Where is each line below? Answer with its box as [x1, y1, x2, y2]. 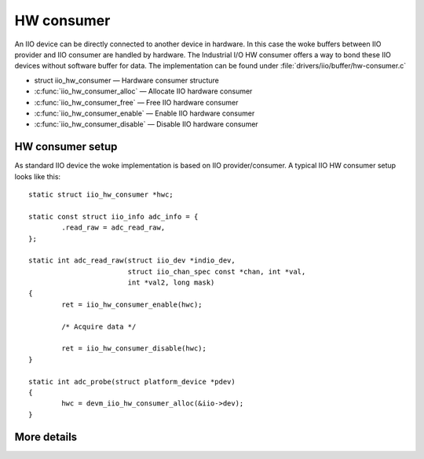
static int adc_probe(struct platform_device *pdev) [28, 377, 236, 386]
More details [14, 430, 78, 443]
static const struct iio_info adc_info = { [28, 212, 199, 221]
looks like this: [14, 171, 61, 181]
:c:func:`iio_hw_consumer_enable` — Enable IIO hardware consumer [34, 108, 255, 118]
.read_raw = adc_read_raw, [61, 223, 166, 232]
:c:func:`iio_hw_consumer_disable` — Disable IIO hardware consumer [34, 119, 258, 129]
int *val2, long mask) [127, 278, 215, 287]
